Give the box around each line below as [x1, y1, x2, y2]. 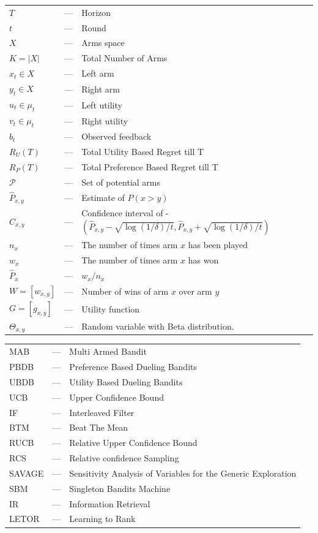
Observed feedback [81, 130, 152, 143]
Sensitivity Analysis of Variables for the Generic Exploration [69, 466, 297, 479]
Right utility [81, 114, 128, 127]
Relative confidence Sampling [69, 452, 179, 464]
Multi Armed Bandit [69, 345, 147, 358]
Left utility [81, 98, 122, 111]
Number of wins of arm [81, 285, 169, 298]
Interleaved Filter [69, 406, 135, 418]
